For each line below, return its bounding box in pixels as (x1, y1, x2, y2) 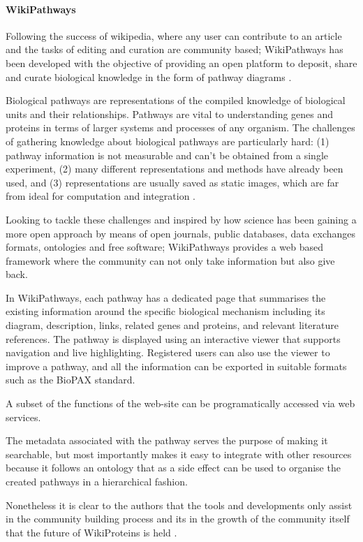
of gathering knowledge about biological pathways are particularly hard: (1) (6, 133, 329, 148)
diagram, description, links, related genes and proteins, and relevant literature (6, 318, 339, 332)
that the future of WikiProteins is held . (6, 525, 177, 539)
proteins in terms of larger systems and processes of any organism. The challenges (6, 120, 355, 135)
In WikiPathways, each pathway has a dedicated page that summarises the (6, 290, 326, 305)
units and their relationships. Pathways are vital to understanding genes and (6, 106, 334, 121)
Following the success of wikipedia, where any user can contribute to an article (6, 28, 342, 43)
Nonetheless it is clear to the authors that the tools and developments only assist (6, 497, 353, 512)
